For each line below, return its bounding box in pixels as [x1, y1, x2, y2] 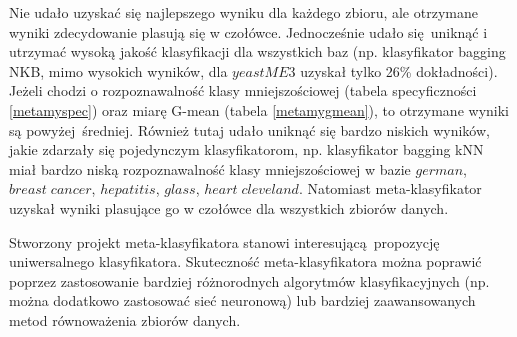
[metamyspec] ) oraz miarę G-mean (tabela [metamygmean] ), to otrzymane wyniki [9, 99, 509, 120]
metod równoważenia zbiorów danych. [9, 309, 241, 330]
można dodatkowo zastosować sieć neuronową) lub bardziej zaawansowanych [9, 290, 476, 311]
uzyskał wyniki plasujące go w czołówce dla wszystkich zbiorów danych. [9, 197, 449, 218]
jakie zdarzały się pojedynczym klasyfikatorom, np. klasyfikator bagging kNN [9, 139, 484, 160]
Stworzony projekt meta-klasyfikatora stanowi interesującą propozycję [9, 231, 440, 252]
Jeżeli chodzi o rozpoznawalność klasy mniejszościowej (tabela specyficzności [9, 80, 477, 101]
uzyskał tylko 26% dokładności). [300, 60, 498, 81]
